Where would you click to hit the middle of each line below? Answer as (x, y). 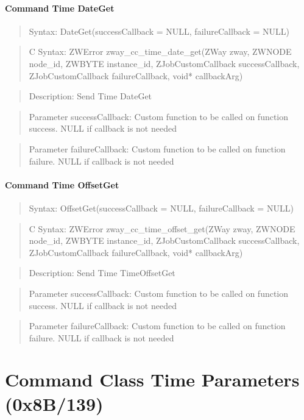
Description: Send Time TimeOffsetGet (102, 273)
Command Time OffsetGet (62, 184)
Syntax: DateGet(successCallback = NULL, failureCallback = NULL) (159, 31)
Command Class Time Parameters (152, 379)
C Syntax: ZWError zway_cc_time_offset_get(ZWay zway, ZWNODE (162, 228)
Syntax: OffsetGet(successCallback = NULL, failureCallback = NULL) (161, 208)
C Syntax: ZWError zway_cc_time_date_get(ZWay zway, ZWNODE (160, 52)
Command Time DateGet (60, 8)
